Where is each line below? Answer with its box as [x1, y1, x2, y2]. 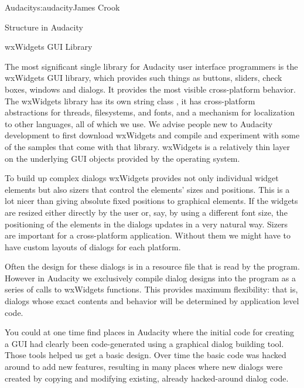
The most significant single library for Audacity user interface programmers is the [5, 60, 298, 72]
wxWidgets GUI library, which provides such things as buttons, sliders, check [5, 72, 282, 84]
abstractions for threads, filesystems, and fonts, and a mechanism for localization [5, 106, 295, 118]
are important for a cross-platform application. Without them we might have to [5, 229, 291, 241]
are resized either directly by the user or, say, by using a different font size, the [5, 206, 288, 218]
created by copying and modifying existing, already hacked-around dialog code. [5, 372, 289, 384]
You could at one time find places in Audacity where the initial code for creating [5, 326, 295, 338]
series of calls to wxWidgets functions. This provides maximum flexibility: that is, [5, 283, 298, 295]
